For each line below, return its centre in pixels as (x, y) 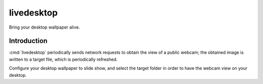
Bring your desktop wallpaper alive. (45, 27)
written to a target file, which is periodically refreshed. (63, 59)
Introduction (28, 41)
